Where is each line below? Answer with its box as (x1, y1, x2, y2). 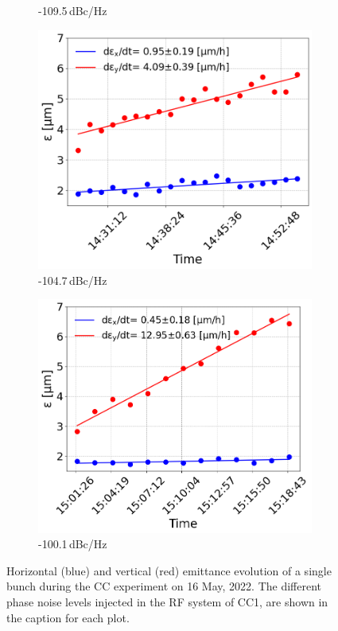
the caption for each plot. (6, 609, 130, 625)
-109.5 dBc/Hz (38, 2, 107, 18)
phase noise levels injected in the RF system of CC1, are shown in (6, 594, 328, 610)
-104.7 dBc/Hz (38, 271, 107, 288)
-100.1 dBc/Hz (38, 536, 107, 552)
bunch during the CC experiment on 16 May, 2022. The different (6, 578, 322, 594)
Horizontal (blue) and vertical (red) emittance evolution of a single (6, 562, 332, 578)
